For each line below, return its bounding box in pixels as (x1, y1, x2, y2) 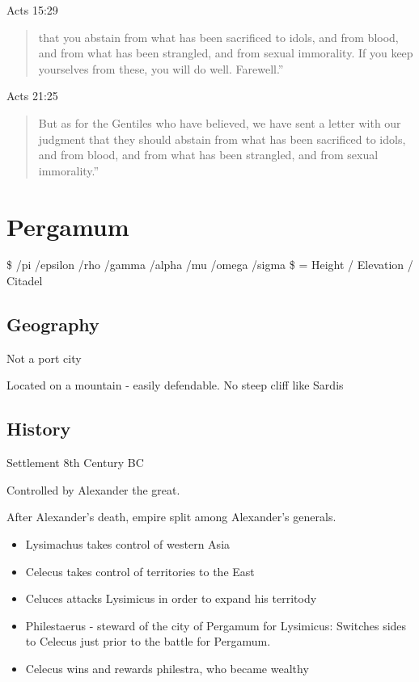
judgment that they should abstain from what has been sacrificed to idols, (38, 130, 406, 147)
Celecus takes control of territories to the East (25, 562, 255, 579)
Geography (6, 312, 99, 337)
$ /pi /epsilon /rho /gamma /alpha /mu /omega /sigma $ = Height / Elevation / (6, 256, 413, 273)
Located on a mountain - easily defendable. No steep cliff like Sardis (6, 377, 344, 394)
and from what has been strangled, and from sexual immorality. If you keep (38, 44, 413, 61)
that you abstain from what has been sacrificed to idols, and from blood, (38, 28, 399, 45)
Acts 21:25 (6, 87, 58, 104)
